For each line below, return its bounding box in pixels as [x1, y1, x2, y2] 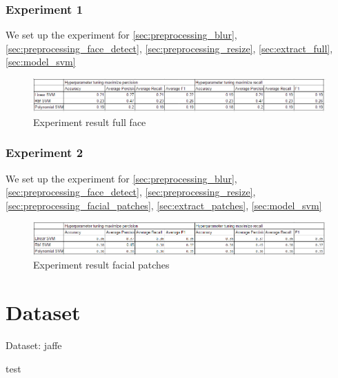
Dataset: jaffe [6, 338, 62, 353]
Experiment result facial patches [33, 258, 170, 272]
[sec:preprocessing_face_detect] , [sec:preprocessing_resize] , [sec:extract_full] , [6, 41, 333, 55]
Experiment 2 [6, 144, 83, 161]
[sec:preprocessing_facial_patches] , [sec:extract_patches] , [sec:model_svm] [6, 198, 322, 212]
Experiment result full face [33, 114, 146, 129]
